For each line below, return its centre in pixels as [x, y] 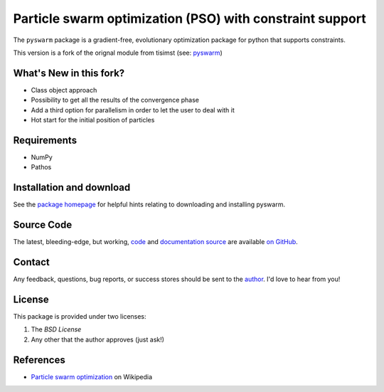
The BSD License [56, 329]
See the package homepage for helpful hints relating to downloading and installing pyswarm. [149, 205]
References [39, 360]
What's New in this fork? [69, 73]
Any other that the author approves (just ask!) [98, 339]
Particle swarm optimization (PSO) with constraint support [190, 18]
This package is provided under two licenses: [80, 316]
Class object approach [64, 90]
